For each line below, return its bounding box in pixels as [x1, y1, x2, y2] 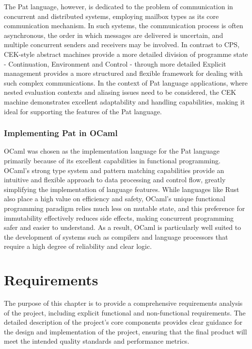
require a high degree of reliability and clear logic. [4, 241, 152, 251]
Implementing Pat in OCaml [4, 127, 118, 139]
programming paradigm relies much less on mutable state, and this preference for [4, 203, 245, 213]
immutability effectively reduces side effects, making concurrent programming [4, 212, 234, 223]
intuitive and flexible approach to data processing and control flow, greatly [4, 174, 226, 185]
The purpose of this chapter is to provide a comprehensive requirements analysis [4, 298, 243, 308]
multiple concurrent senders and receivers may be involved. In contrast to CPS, [4, 39, 240, 50]
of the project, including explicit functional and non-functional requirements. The [4, 307, 246, 317]
